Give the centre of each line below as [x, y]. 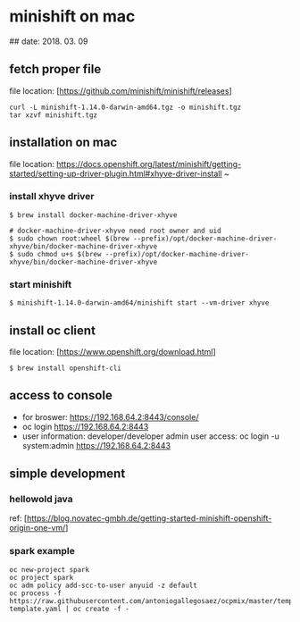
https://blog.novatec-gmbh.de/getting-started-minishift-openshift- [149, 518]
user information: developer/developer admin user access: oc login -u [150, 436]
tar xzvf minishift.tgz [54, 115]
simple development [67, 474]
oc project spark [42, 577]
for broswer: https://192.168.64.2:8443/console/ [110, 416]
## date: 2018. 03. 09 [49, 41]
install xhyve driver [52, 197]
